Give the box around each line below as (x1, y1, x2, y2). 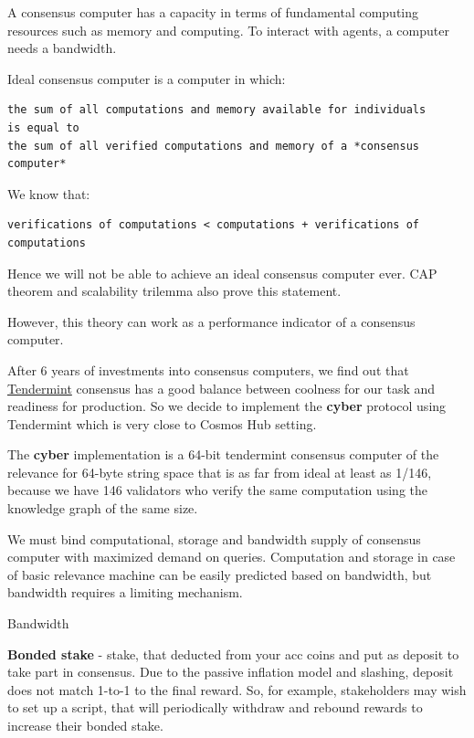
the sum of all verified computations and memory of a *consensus (7, 139, 420, 153)
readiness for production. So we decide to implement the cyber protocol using (7, 396, 447, 416)
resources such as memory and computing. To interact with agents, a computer (7, 20, 449, 39)
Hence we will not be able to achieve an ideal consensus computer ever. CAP (7, 263, 437, 282)
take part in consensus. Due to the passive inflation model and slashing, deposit (7, 662, 454, 681)
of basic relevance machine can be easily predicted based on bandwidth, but (7, 564, 432, 584)
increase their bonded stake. (7, 716, 163, 734)
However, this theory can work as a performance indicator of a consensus (7, 311, 416, 331)
